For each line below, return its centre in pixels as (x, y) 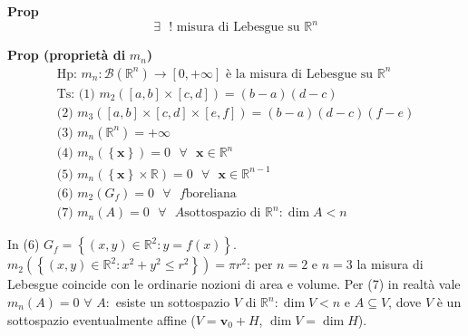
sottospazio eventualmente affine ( (102, 319)
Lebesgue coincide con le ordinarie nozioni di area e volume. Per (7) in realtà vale (234, 284)
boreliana (211, 193)
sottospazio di (223, 213)
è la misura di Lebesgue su (299, 74)
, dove (405, 302)
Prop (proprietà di (67, 55)
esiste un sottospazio (173, 302)
